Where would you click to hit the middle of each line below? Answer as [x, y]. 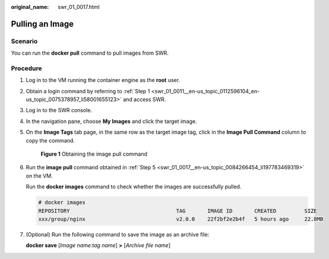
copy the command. [50, 140]
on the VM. [39, 176]
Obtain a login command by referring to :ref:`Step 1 [88, 91]
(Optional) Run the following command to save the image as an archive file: [118, 234]
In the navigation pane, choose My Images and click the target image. [111, 121]
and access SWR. [144, 100]
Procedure [26, 68]
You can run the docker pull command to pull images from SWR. [90, 53]
